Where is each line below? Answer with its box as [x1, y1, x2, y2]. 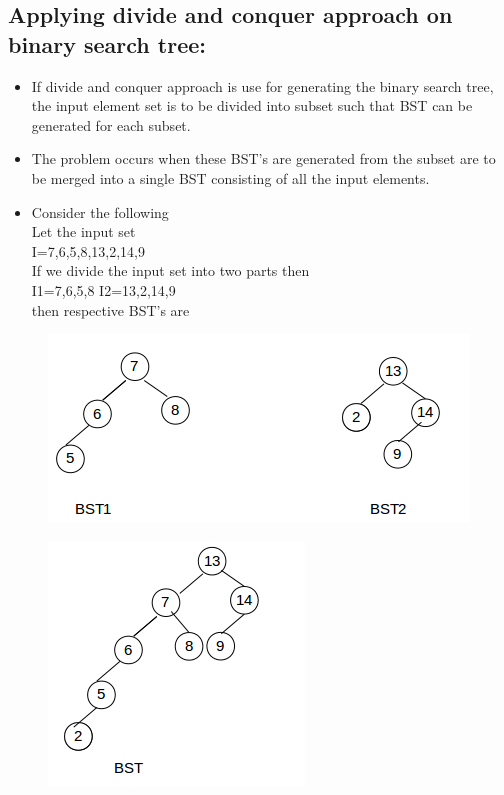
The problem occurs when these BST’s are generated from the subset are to [31, 148, 496, 169]
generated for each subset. [31, 114, 191, 135]
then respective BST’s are [31, 299, 190, 320]
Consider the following [31, 201, 169, 222]
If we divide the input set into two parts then [31, 260, 310, 281]
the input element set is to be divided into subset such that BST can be [31, 95, 473, 116]
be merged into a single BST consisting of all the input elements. [31, 167, 430, 188]
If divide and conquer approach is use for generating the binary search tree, [31, 75, 494, 96]
